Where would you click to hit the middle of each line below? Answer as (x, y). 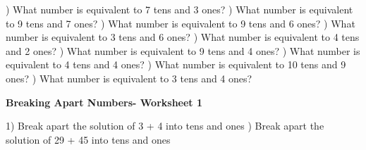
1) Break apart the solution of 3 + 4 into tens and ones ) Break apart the (165, 126)
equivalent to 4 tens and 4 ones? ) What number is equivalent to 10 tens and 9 (176, 64)
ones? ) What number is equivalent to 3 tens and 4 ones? (129, 78)
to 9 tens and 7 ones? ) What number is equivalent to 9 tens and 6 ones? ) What (181, 23)
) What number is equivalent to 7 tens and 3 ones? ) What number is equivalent (179, 9)
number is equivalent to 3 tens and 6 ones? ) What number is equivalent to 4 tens (183, 37)
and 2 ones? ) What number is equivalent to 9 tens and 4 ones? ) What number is (183, 50)
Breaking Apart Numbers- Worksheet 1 (104, 102)
